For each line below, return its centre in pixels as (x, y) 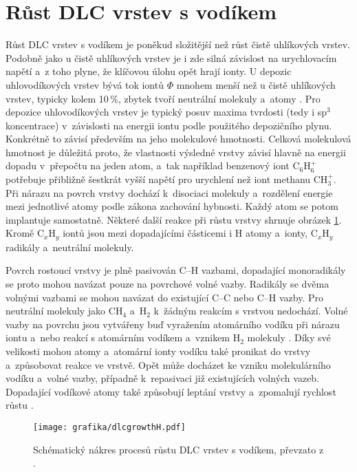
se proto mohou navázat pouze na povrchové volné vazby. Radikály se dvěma (167, 284)
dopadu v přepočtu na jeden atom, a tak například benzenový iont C (153, 165)
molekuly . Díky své (289, 337)
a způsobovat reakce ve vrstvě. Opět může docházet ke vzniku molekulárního (168, 364)
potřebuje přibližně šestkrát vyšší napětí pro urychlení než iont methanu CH (167, 179)
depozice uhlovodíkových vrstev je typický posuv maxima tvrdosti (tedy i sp (166, 112)
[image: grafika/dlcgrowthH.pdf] (109, 428)
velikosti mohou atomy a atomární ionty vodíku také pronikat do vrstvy (158, 351)
